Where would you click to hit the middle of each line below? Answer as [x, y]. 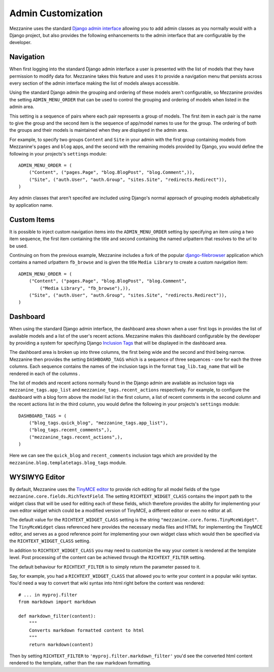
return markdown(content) [61, 644]
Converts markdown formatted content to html [87, 630]
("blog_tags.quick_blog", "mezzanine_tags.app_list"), [98, 423]
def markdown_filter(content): [57, 616]
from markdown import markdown [57, 602]
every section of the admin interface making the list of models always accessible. [94, 83]
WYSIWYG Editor [37, 477]
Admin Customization [56, 13]
